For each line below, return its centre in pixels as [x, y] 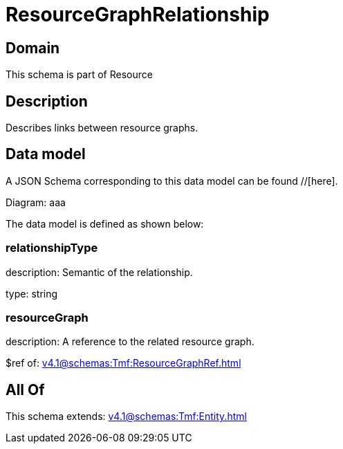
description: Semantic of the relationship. [99, 272]
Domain [33, 48]
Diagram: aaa [36, 202]
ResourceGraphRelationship [138, 15]
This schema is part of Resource [79, 75]
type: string [32, 293]
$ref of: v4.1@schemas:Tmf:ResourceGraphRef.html [123, 363]
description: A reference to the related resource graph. [130, 342]
